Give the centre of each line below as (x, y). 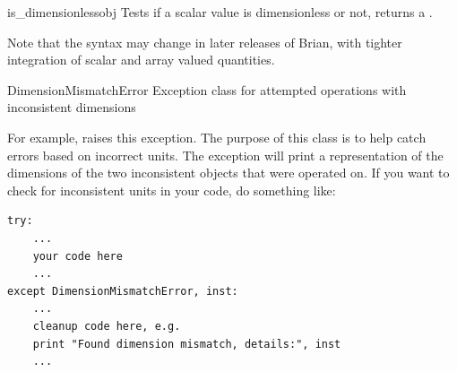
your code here (78, 256)
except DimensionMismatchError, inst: (123, 291)
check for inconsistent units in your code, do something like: (172, 190)
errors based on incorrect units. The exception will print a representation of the (225, 155)
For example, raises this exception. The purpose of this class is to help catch (217, 137)
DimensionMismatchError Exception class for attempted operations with (207, 89)
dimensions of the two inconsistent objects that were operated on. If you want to (228, 173)
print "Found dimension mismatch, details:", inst (187, 344)
